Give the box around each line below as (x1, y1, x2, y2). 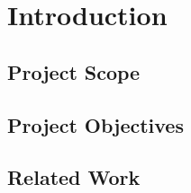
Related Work (7, 163, 141, 191)
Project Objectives (7, 110, 184, 138)
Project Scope (7, 57, 141, 85)
